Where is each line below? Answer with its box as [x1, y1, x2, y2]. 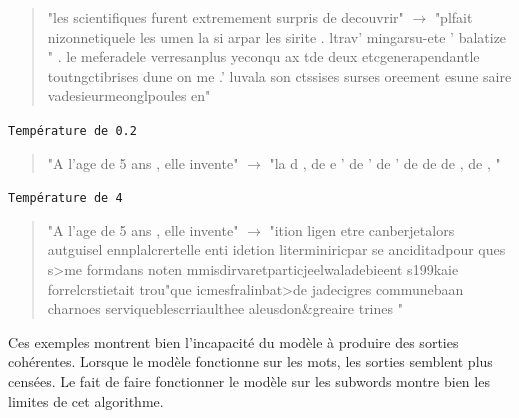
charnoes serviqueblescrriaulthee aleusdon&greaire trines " [47, 298, 403, 319]
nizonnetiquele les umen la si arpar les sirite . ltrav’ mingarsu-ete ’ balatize [47, 26, 507, 47]
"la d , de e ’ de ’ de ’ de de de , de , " [269, 152, 501, 173]
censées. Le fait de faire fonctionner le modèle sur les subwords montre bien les [8, 371, 490, 392]
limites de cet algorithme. [8, 390, 164, 411]
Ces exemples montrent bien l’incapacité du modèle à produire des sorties [8, 331, 459, 352]
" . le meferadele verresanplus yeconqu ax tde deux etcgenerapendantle [47, 46, 480, 67]
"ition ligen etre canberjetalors [269, 219, 455, 240]
